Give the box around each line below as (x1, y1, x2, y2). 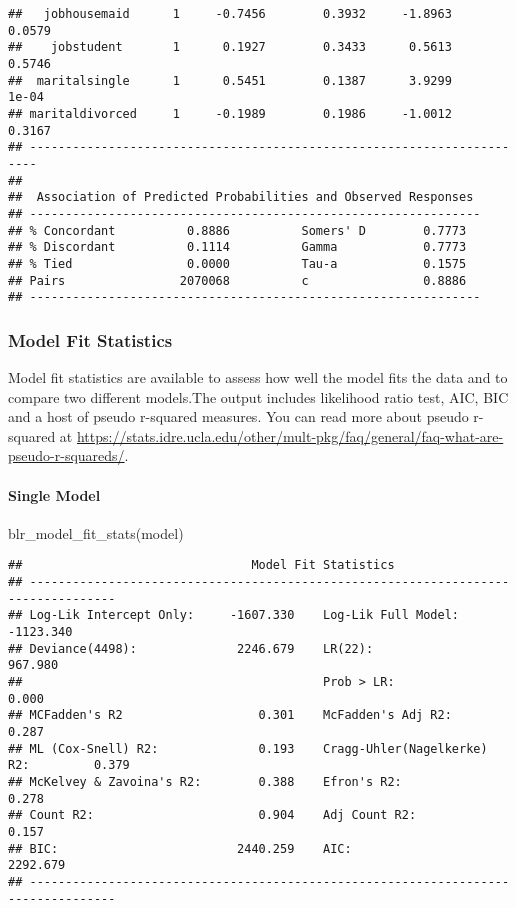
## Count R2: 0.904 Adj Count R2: (8, 808, 417, 823)
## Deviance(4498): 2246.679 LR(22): (8, 641, 374, 656)
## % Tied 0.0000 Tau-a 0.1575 (8, 256, 467, 271)
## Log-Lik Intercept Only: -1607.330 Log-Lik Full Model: (8, 608, 460, 623)
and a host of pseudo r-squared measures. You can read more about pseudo (8, 406, 469, 427)
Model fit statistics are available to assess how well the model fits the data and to (8, 367, 508, 388)
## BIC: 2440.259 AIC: (8, 841, 352, 856)
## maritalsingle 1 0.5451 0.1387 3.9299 (8, 73, 452, 88)
